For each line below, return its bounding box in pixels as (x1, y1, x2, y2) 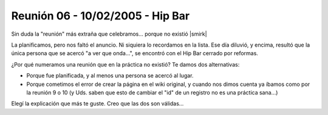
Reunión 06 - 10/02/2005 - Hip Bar (11, 9, 190, 22)
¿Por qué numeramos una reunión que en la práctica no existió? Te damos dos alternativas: (11, 61, 240, 68)
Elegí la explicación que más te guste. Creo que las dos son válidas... (11, 100, 184, 107)
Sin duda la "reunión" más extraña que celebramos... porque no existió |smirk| (11, 30, 207, 38)
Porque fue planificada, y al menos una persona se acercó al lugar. (26, 72, 194, 79)
